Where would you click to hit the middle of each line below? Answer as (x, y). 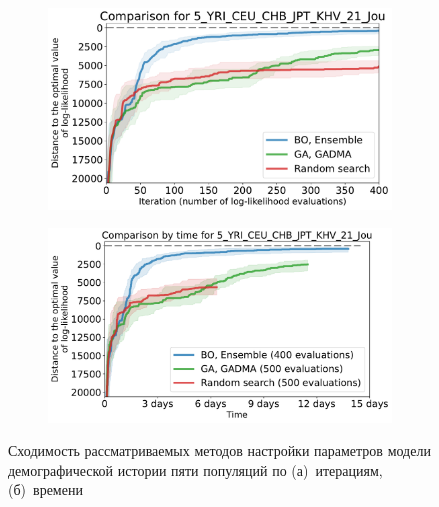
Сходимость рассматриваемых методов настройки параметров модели (219, 450)
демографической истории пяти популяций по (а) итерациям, (195, 469)
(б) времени (45, 489)
